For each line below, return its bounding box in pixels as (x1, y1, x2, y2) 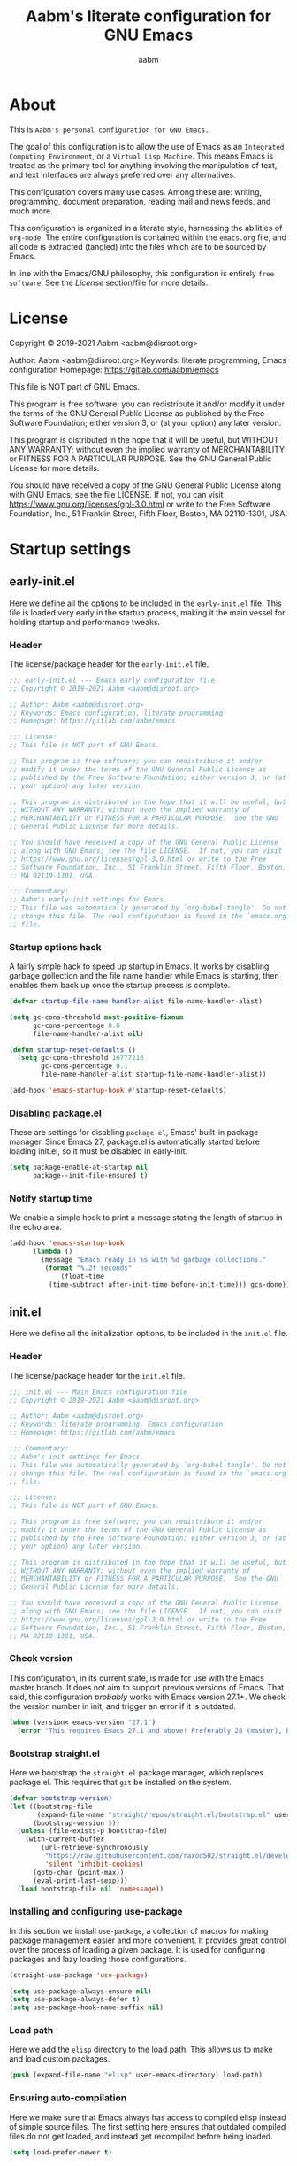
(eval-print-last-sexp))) (32, 1876, 128, 1885)
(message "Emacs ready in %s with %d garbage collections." (41, 1256, 267, 1265)
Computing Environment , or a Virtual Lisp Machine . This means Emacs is (9, 151, 274, 161)
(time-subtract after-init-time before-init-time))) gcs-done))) (48, 1280, 294, 1289)
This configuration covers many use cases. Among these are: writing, (9, 186, 263, 197)
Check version (9, 1652, 73, 1665)
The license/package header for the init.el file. (9, 1370, 186, 1381)
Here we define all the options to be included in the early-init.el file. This (9, 598, 282, 608)
